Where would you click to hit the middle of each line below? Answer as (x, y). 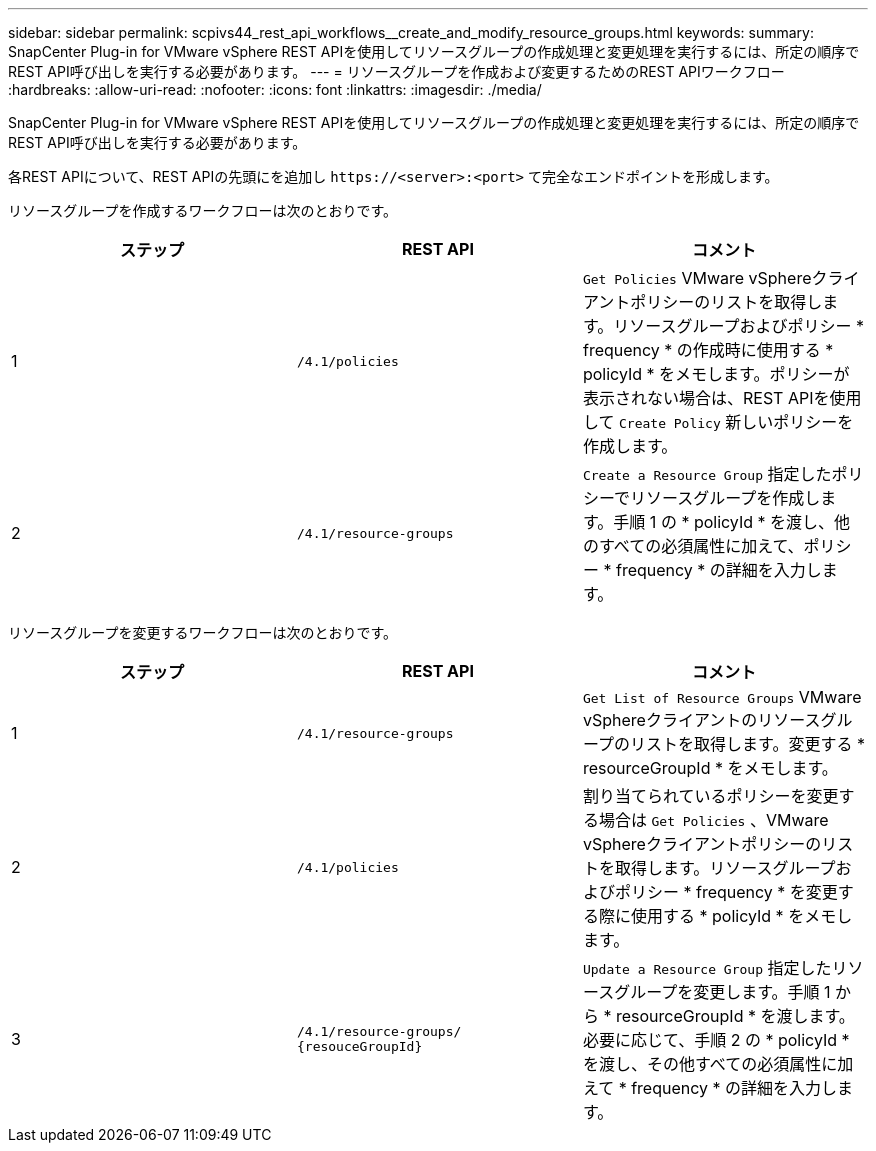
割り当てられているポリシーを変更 (710, 796)
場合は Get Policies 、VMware (713, 820)
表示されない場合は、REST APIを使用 (722, 398)
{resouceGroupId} (359, 1046)
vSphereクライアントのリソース (701, 720)
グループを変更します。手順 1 (722, 992)
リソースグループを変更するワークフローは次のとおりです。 (203, 632)
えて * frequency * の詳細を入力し (710, 1088)
